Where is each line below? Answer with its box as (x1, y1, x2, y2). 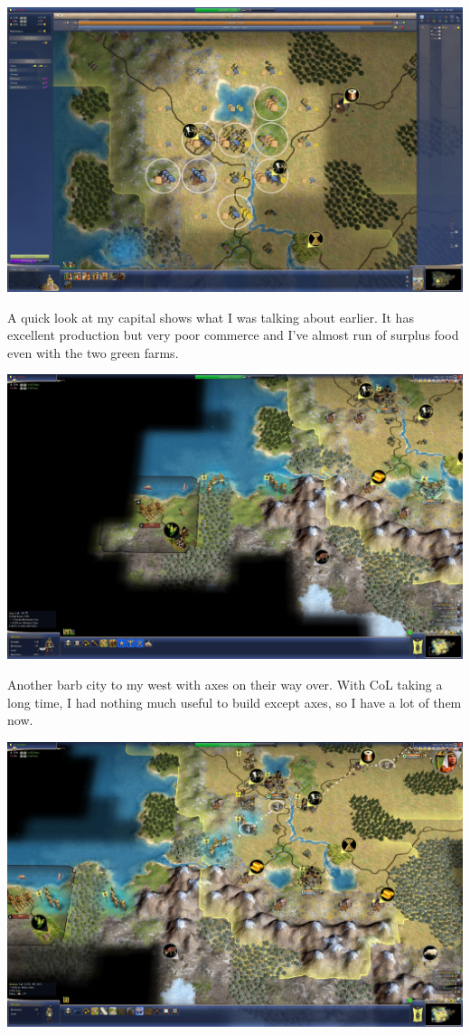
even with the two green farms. (7, 343, 179, 362)
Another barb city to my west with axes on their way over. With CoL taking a (7, 674, 443, 693)
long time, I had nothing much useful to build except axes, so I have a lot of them (7, 692, 462, 711)
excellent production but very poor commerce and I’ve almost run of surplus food (7, 325, 459, 344)
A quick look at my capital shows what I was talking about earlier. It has (7, 307, 414, 326)
